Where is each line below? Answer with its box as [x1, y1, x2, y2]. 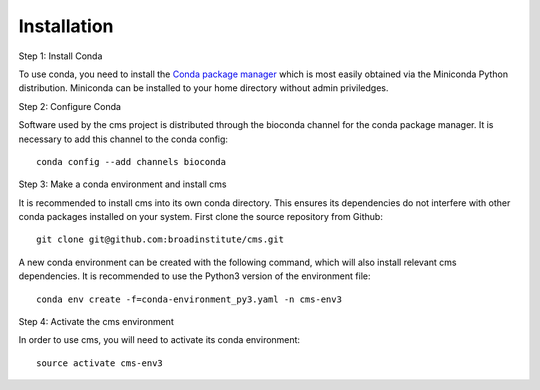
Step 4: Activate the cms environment [18, 316, 174, 328]
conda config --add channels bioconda [36, 156, 227, 167]
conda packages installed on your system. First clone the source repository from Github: [18, 211, 384, 223]
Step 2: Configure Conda [18, 100, 122, 112]
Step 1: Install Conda [18, 50, 103, 62]
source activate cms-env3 [36, 357, 164, 369]
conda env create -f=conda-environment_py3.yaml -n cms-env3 [36, 293, 342, 305]
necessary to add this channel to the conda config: [18, 133, 229, 145]
